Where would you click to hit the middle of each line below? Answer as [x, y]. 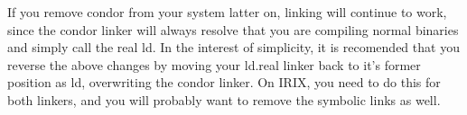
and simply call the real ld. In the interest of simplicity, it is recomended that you [233, 47]
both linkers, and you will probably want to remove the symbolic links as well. [224, 99]
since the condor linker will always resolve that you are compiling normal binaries [233, 29]
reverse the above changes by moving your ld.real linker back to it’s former [214, 64]
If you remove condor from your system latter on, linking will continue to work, [227, 12]
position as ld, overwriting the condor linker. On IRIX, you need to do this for [224, 82]
